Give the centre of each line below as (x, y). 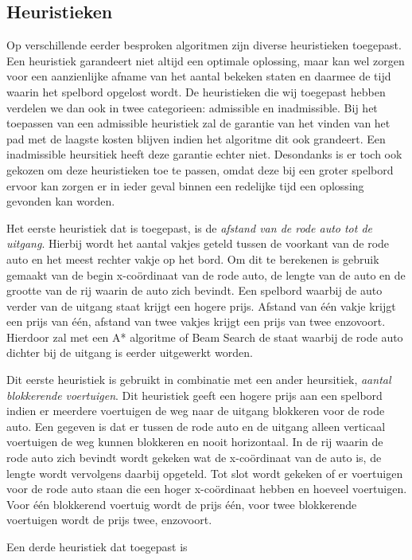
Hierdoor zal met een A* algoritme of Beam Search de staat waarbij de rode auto (205, 337)
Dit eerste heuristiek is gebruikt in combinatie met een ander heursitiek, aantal (199, 380)
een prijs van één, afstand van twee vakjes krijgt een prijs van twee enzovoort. (196, 321)
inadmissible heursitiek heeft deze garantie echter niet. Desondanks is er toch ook (204, 154)
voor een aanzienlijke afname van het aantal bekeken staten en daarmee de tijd (199, 76)
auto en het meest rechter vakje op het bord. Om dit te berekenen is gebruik (193, 258)
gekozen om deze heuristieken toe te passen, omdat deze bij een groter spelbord (200, 169)
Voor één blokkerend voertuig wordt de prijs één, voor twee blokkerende (182, 504)
